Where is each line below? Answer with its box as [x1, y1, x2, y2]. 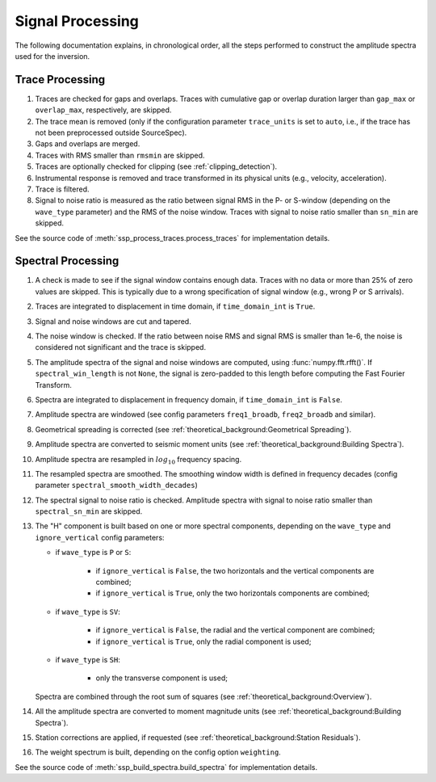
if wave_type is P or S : [55, 548, 132, 557]
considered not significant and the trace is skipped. [35, 343, 206, 352]
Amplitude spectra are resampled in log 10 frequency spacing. [35, 454, 242, 466]
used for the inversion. [15, 51, 90, 61]
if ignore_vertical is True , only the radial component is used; [95, 637, 312, 646]
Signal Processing [15, 12, 139, 30]
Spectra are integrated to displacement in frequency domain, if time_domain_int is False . [35, 394, 343, 404]
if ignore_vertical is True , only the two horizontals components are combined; [95, 588, 371, 598]
